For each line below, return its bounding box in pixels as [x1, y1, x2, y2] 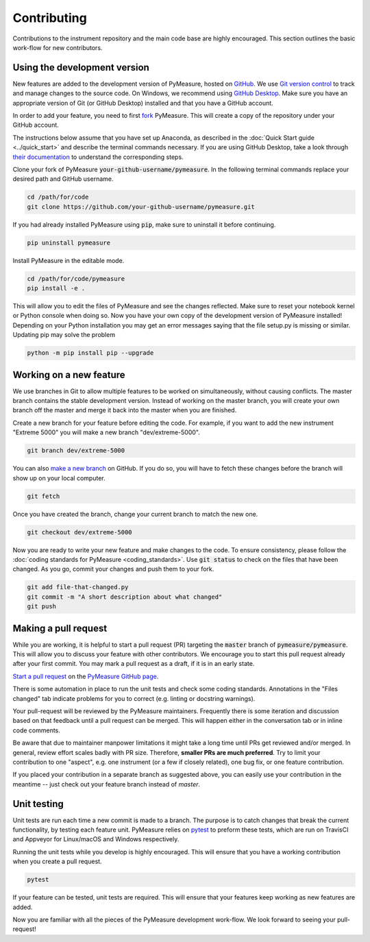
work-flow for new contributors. [12, 43, 103, 51]
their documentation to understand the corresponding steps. [12, 153, 184, 161]
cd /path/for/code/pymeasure [27, 275, 125, 282]
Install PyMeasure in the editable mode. [12, 256, 125, 264]
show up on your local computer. [12, 473, 106, 482]
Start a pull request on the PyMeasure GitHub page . [12, 672, 159, 680]
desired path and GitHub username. [12, 175, 114, 183]
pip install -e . [27, 284, 86, 293]
